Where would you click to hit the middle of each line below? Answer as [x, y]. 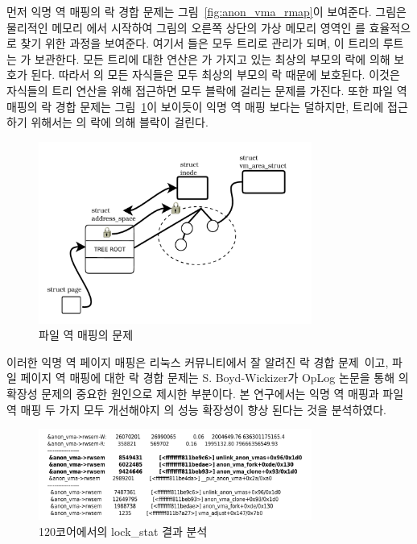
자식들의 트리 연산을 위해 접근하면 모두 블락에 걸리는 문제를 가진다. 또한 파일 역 [207, 90]
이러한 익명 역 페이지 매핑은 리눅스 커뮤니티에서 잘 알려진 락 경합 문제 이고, [198, 361]
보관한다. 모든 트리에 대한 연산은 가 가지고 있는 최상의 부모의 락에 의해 [213, 58]
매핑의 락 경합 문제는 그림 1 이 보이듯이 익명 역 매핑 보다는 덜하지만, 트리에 [195, 106]
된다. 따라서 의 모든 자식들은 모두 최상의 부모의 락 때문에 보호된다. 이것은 [215, 75]
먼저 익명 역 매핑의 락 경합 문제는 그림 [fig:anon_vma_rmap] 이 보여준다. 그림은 [206, 11]
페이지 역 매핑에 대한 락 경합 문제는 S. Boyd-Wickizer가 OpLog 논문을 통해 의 [215, 378]
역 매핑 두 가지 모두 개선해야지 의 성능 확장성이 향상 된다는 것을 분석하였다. [196, 409]
